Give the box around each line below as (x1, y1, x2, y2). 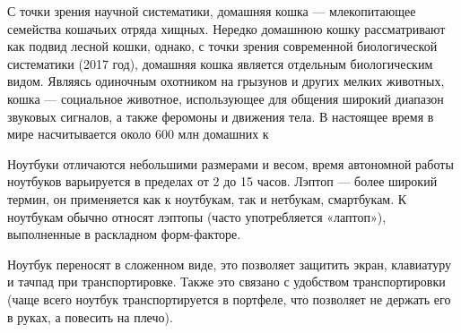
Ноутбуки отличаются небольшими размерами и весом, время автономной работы (7, 154, 454, 173)
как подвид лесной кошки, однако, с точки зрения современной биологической (7, 37, 438, 55)
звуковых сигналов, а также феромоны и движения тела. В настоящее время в (7, 107, 434, 125)
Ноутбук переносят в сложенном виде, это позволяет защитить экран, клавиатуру (7, 254, 451, 273)
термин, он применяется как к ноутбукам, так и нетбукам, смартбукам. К (7, 189, 407, 208)
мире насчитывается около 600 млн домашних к (7, 124, 269, 143)
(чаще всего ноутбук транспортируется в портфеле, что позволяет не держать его (7, 289, 451, 308)
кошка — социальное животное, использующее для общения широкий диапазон (7, 89, 444, 107)
